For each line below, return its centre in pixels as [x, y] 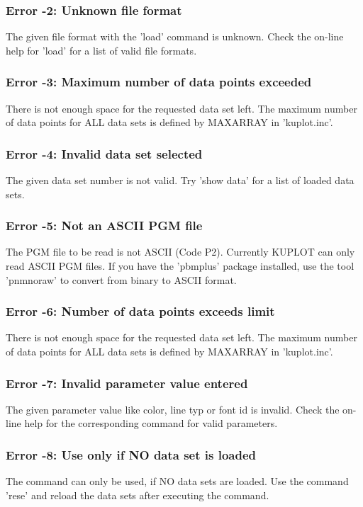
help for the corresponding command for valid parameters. [151, 423]
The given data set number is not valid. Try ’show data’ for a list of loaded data [180, 180]
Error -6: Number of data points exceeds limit [140, 311]
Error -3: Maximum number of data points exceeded [159, 82]
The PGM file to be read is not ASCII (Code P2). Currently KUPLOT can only [180, 252]
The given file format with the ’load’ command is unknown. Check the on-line [175, 36]
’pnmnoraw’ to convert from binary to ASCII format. [121, 279]
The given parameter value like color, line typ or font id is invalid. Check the [173, 409]
